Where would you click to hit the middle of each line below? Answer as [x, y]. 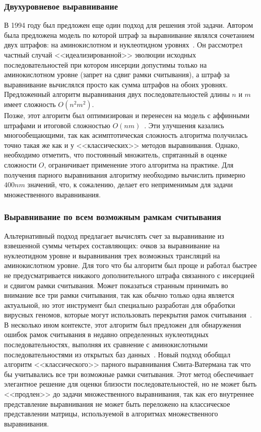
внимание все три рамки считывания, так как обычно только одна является [119, 295]
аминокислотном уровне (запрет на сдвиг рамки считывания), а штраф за [117, 74]
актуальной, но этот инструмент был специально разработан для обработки [120, 305]
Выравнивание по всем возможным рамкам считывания [113, 217]
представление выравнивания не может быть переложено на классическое [117, 403]
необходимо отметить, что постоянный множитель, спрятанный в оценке [116, 155]
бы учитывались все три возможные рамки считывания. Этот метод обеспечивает [129, 374]
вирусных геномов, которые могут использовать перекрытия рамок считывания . [128, 315]
